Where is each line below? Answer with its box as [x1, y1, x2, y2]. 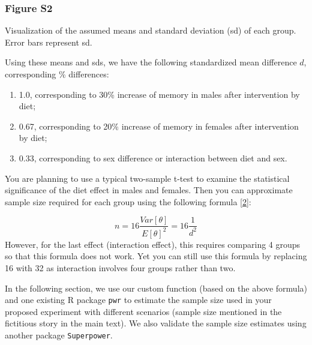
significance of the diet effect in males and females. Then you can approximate [5, 184, 293, 196]
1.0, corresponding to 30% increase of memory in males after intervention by [19, 88, 300, 100]
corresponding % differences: [5, 68, 109, 80]
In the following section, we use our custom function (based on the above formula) [5, 281, 307, 294]
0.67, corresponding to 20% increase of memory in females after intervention [19, 119, 299, 132]
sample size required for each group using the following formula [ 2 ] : [5, 195, 251, 208]
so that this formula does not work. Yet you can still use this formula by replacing [5, 250, 307, 262]
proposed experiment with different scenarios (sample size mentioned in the [5, 305, 282, 317]
